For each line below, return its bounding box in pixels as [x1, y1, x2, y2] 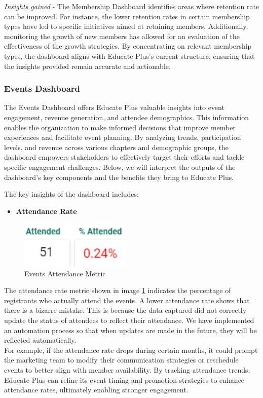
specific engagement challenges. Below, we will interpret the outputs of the [4, 161, 236, 172]
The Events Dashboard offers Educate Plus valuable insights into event [4, 102, 224, 113]
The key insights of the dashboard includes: [4, 189, 139, 199]
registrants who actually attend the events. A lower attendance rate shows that [4, 295, 250, 305]
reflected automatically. [4, 335, 77, 345]
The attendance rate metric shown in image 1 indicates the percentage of [4, 285, 231, 296]
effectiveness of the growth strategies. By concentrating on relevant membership [4, 41, 252, 51]
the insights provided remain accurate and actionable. [4, 60, 171, 71]
